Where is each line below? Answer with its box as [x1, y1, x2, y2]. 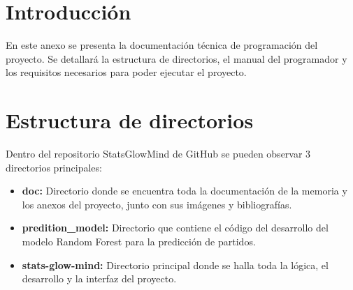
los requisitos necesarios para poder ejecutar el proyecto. [6, 65, 247, 79]
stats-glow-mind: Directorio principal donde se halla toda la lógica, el [22, 257, 329, 272]
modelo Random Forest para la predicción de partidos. [22, 234, 256, 248]
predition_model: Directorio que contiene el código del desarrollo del [22, 220, 329, 235]
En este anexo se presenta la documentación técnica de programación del [6, 38, 318, 52]
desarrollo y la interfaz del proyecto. [22, 271, 177, 286]
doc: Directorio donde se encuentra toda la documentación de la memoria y [22, 183, 347, 198]
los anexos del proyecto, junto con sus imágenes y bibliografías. [22, 197, 292, 211]
